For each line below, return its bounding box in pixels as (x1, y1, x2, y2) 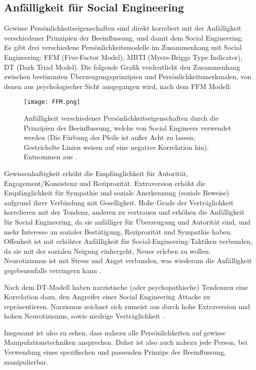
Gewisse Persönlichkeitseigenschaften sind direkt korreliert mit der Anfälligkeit (4, 23, 242, 33)
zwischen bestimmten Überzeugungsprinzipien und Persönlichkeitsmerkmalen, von (4, 71, 252, 82)
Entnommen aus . (24, 151, 77, 162)
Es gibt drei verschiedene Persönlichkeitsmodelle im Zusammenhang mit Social (4, 42, 242, 52)
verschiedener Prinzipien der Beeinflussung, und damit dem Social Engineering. (4, 32, 244, 43)
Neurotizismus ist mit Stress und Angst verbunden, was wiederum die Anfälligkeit (4, 255, 252, 266)
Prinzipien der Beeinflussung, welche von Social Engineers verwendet (24, 122, 231, 133)
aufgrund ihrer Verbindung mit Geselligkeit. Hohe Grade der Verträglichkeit (4, 197, 234, 207)
